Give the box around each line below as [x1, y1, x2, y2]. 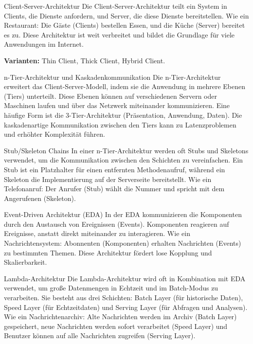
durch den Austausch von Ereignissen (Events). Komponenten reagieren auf [4, 218, 229, 229]
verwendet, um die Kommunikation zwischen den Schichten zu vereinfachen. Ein [4, 155, 243, 165]
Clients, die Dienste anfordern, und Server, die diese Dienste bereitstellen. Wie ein [4, 10, 249, 20]
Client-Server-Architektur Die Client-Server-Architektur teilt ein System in [4, 1, 227, 11]
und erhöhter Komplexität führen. [4, 129, 105, 139]
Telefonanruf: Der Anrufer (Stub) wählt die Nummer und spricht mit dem [4, 183, 225, 194]
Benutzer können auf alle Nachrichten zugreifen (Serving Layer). [4, 330, 196, 341]
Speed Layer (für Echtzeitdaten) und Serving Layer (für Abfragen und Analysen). [4, 302, 248, 312]
